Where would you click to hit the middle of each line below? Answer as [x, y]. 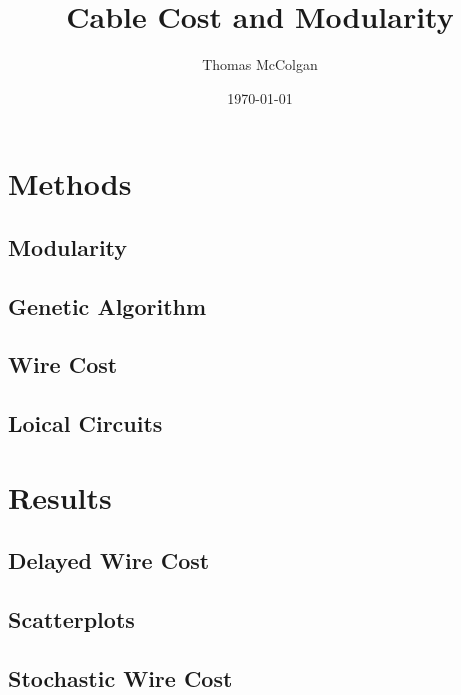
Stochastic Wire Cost [120, 677]
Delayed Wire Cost [109, 560]
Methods [70, 183]
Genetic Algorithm [107, 305]
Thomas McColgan [260, 64]
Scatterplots [71, 619]
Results [60, 496]
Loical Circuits [85, 423]
